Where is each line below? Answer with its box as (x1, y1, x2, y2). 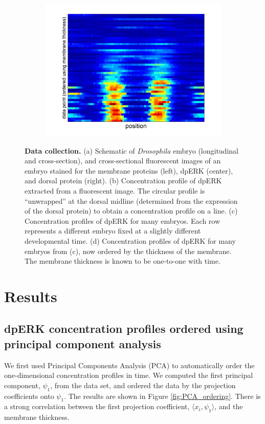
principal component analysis (4, 335, 161, 351)
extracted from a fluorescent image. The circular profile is (25, 185, 205, 196)
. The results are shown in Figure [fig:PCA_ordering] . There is (64, 390, 261, 401)
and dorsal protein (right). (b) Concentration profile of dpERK (25, 175, 222, 186)
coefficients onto (4, 390, 54, 401)
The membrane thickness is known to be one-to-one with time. (25, 256, 220, 266)
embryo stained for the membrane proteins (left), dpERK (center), (25, 165, 233, 176)
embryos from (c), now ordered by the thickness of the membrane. (25, 245, 232, 256)
